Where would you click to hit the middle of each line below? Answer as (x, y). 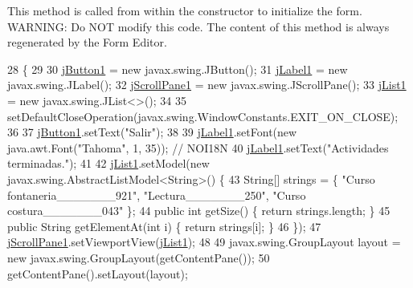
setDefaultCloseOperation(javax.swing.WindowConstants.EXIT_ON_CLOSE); (203, 116)
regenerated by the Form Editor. (87, 42)
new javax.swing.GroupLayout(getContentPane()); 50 (139, 257)
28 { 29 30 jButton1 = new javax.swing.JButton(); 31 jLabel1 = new (178, 69)
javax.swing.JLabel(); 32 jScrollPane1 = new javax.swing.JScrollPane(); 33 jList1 (207, 85)
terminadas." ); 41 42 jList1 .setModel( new (108, 163)
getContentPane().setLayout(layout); (98, 273)
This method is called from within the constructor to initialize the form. (185, 10)
